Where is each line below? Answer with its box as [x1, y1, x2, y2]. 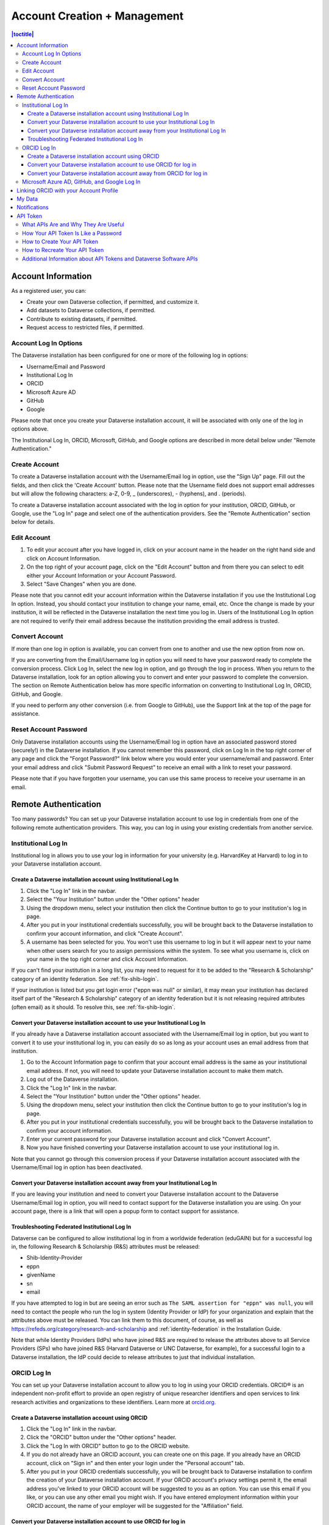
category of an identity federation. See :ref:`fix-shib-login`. [11, 975, 159, 982]
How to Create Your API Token [22, 238, 99, 245]
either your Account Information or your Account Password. [26, 572, 177, 579]
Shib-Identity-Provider [26, 1254, 83, 1261]
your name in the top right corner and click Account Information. [26, 955, 188, 963]
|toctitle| [11, 30, 34, 38]
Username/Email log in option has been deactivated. [11, 1164, 143, 1171]
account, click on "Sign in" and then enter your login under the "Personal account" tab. [26, 1459, 245, 1466]
